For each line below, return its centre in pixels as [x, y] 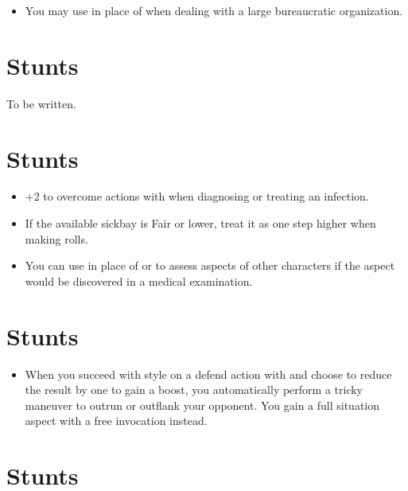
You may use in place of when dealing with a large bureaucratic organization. [214, 10]
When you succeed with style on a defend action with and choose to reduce [208, 374]
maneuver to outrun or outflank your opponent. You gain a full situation [202, 405]
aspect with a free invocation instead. [116, 421]
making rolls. [56, 238]
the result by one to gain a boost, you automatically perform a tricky [194, 390]
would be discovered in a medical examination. [139, 281]
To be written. [41, 103]
